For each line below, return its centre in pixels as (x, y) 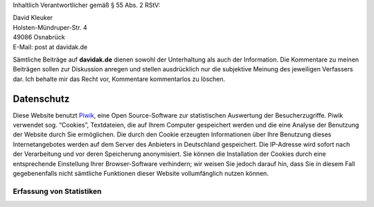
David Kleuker (33, 18)
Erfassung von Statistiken (57, 191)
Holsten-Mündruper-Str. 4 (50, 27)
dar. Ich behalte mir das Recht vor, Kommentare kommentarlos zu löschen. (119, 79)
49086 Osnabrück (39, 37)
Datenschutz (41, 99)
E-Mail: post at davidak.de (50, 47)
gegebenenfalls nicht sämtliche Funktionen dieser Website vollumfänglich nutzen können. (141, 173)
